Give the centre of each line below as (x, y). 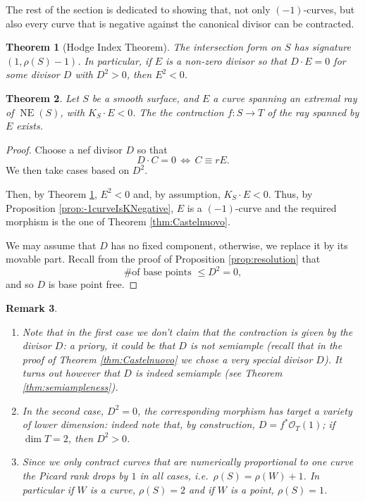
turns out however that (71, 373)
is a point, (252, 489)
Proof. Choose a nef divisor (64, 149)
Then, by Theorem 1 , (51, 193)
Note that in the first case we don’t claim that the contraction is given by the (187, 331)
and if (201, 489)
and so (20, 284)
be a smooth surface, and (145, 98)
